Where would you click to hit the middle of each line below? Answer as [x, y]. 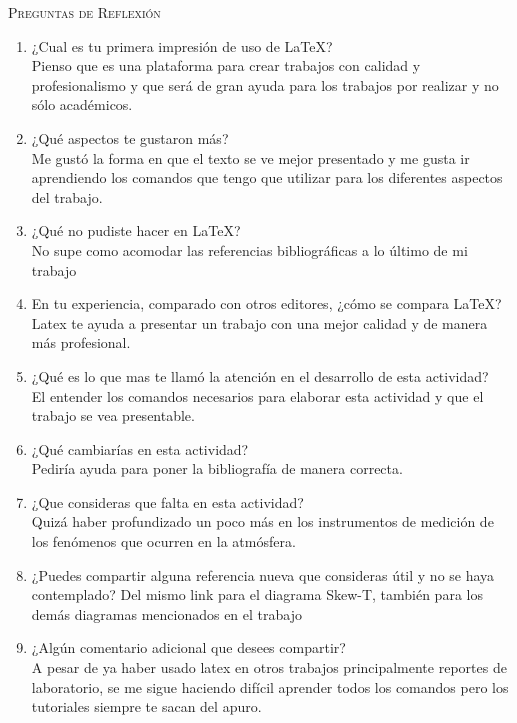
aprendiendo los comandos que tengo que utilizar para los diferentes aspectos [267, 177]
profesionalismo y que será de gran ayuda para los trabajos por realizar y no [265, 84]
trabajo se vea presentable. [113, 415]
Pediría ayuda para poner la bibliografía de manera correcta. [217, 468]
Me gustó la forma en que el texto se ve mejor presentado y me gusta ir [250, 157]
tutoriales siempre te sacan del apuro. [146, 706]
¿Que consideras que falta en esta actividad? [167, 501]
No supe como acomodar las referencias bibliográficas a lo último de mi [249, 249]
